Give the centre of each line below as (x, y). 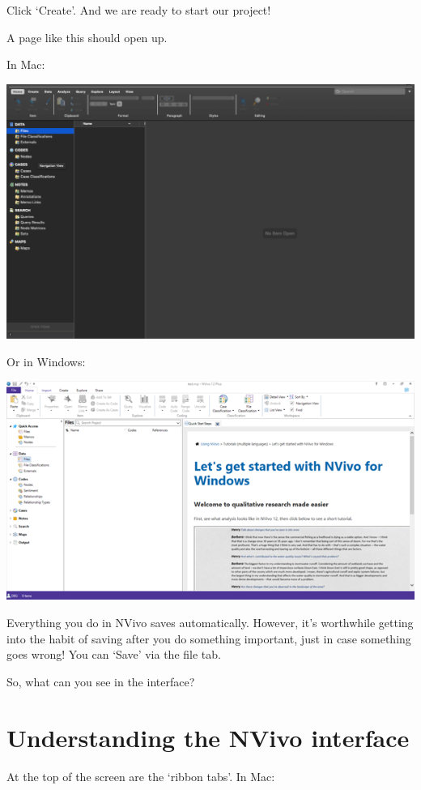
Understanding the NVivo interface (208, 737)
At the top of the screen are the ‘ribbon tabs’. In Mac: (141, 776)
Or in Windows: (46, 361)
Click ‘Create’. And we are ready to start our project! (139, 10)
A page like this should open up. (87, 37)
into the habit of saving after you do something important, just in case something (209, 638)
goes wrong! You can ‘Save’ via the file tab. (114, 654)
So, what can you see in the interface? (101, 681)
